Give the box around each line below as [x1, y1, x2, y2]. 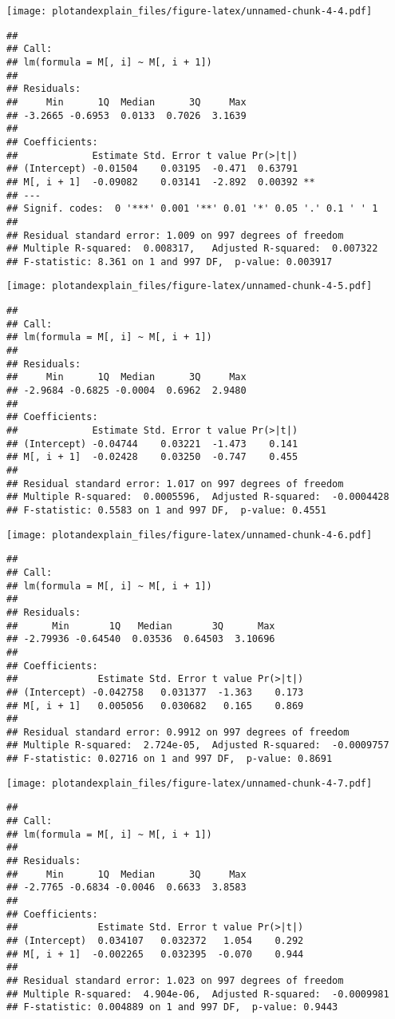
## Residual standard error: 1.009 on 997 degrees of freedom [6, 229, 344, 241]
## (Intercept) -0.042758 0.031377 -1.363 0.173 [6, 686, 304, 698]
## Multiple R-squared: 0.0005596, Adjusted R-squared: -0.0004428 [6, 491, 389, 503]
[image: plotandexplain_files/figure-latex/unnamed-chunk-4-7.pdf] [6, 777, 373, 789]
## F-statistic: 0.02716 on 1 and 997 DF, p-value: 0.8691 [6, 753, 333, 765]
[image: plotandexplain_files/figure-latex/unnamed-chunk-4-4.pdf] [6, 6, 373, 17]
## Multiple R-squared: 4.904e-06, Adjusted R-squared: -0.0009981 [6, 988, 389, 1000]
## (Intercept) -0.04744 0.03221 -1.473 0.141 [6, 438, 298, 450]
